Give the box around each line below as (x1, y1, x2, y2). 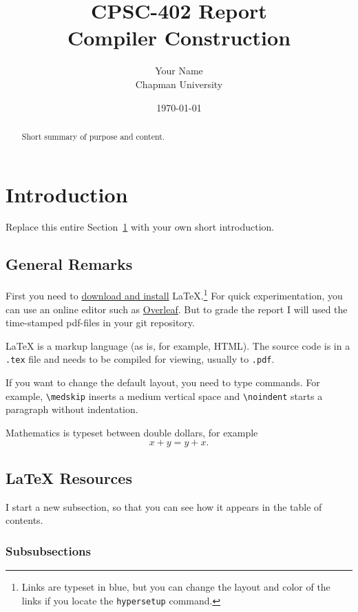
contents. (6, 513, 43, 527)
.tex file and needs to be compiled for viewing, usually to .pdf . (6, 352, 275, 366)
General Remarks (6, 253, 133, 275)
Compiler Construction (67, 23, 291, 52)
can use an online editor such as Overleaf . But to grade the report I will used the (6, 302, 348, 316)
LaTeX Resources (6, 467, 132, 488)
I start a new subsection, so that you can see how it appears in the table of (6, 499, 322, 514)
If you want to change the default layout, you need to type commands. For (6, 374, 320, 389)
